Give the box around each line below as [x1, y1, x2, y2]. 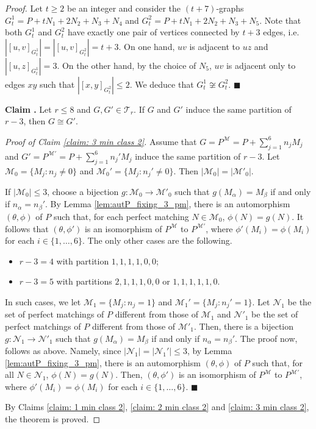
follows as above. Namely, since [5, 344, 121, 356]
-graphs [216, 2, 244, 14]
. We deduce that [129, 77, 194, 90]
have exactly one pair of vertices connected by [68, 26, 240, 38]
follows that [5, 222, 49, 235]
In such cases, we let [5, 295, 81, 308]
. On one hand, [118, 40, 175, 52]
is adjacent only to [226, 58, 296, 71]
